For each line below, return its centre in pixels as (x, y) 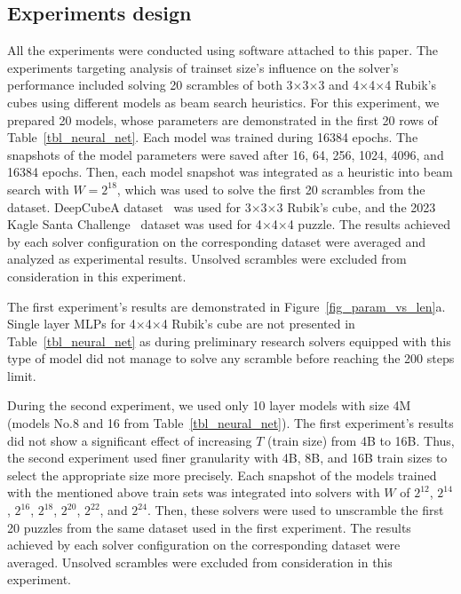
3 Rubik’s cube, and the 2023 (356, 206)
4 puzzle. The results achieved (369, 224)
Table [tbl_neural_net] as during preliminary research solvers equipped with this (229, 341)
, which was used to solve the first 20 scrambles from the (271, 189)
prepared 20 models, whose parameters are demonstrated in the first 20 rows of (223, 119)
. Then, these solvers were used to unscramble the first (295, 510)
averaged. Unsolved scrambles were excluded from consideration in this (200, 562)
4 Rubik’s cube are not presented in (258, 324)
